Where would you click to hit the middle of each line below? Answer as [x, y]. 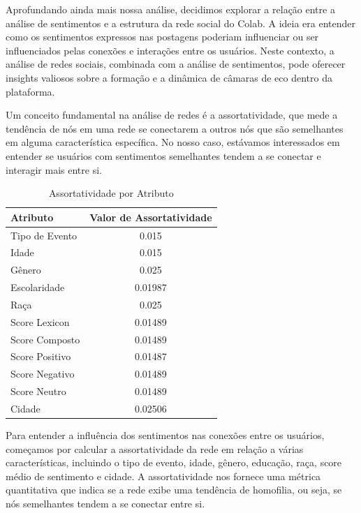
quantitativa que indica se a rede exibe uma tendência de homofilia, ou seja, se [174, 490]
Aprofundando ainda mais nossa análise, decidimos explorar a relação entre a [170, 9]
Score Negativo [43, 374]
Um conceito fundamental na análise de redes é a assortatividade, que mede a [172, 115]
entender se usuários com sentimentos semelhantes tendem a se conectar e [163, 155]
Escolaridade [38, 287]
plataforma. [30, 91]
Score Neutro [38, 391]
